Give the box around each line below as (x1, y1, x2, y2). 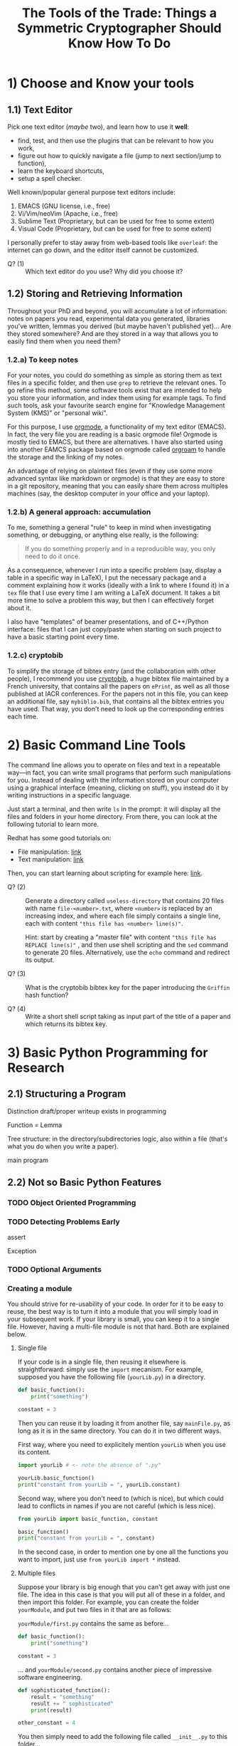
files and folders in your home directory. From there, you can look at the (7, 812, 218, 820)
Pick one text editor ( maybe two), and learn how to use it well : (7, 122, 190, 131)
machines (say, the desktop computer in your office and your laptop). (7, 489, 210, 498)
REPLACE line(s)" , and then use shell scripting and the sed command (25, 940, 229, 948)
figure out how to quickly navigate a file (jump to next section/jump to (17, 152, 222, 160)
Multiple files (17, 1569, 55, 1578)
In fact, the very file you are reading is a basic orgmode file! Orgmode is (7, 430, 218, 439)
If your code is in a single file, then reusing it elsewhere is (17, 1358, 186, 1366)
